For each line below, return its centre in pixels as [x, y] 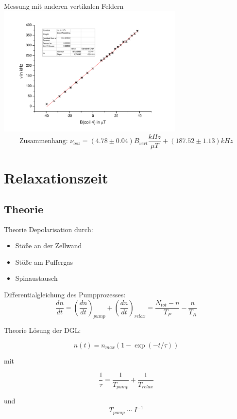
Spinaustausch [36, 278]
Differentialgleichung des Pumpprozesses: [65, 294]
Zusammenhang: [43, 141]
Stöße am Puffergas [44, 262]
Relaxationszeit [56, 178]
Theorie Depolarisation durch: [49, 229]
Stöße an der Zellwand [49, 246]
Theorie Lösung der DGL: [42, 330]
